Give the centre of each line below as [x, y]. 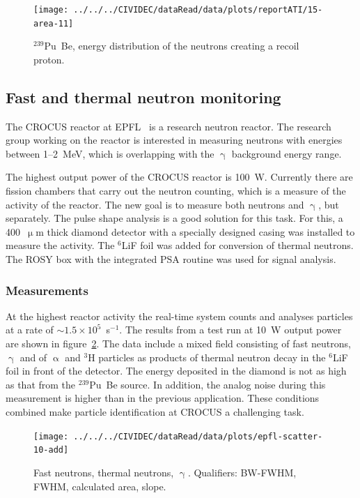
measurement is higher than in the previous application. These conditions [163, 398]
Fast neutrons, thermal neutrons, [104, 472]
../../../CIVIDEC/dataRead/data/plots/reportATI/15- [198, 10]
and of [33, 357]
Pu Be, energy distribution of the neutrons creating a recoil [172, 46]
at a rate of [30, 330]
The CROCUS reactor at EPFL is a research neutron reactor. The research [169, 126]
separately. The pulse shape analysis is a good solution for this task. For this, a [174, 218]
